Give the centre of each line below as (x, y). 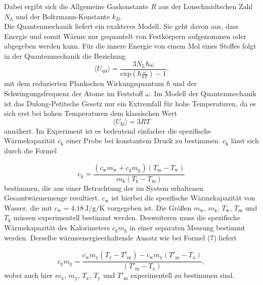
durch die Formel (31, 151)
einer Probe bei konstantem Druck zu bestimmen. (143, 140)
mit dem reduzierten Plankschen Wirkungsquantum (84, 83)
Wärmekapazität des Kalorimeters (57, 228)
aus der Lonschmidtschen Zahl (206, 6)
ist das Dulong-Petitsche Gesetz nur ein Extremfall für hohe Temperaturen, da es (130, 103)
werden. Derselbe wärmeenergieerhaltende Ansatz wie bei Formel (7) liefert (121, 238)
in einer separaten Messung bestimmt (187, 228)
